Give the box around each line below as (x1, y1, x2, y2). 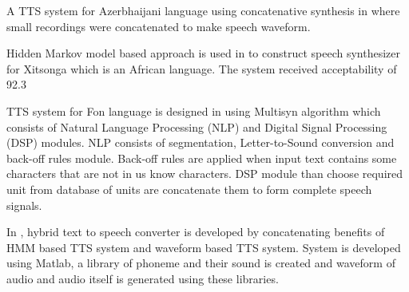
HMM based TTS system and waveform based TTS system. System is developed (6, 239, 401, 255)
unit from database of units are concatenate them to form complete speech (6, 180, 372, 197)
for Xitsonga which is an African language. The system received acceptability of (6, 60, 397, 77)
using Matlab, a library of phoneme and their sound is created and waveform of (6, 255, 395, 271)
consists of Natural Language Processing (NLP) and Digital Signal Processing (6, 118, 387, 135)
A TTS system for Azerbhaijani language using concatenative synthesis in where (6, 2, 400, 18)
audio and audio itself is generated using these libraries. (6, 270, 279, 286)
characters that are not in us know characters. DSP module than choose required (6, 165, 403, 182)
